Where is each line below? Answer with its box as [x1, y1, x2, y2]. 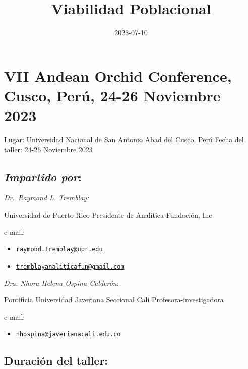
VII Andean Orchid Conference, [4, 65, 232, 86]
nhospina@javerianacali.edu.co [16, 331, 121, 338]
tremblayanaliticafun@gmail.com [16, 262, 125, 270]
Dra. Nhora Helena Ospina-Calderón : [4, 277, 119, 288]
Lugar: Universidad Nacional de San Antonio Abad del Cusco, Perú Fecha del [4, 134, 244, 145]
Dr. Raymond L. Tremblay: [4, 192, 89, 203]
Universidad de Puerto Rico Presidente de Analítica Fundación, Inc [4, 209, 212, 220]
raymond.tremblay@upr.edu [16, 246, 103, 253]
